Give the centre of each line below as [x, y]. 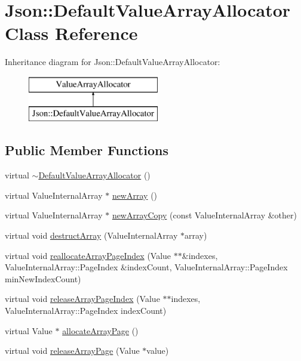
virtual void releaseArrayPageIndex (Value [82, 299]
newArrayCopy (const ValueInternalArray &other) [205, 215]
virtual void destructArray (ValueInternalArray [91, 235]
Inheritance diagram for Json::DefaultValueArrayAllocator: [113, 62]
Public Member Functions [87, 150]
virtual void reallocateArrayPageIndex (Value [88, 255]
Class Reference [71, 33]
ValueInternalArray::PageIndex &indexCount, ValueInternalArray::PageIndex [146, 267]
